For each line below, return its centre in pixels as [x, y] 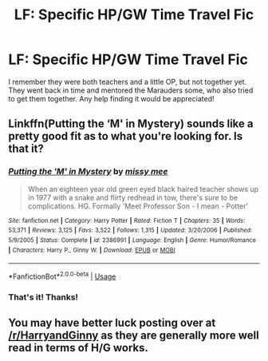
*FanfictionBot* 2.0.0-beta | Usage [62, 276]
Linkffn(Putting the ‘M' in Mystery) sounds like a [131, 124]
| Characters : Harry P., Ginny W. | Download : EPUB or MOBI [92, 250]
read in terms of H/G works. [79, 348]
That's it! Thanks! [43, 297]
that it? [26, 149]
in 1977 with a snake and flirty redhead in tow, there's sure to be [132, 197]
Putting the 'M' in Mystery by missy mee [88, 172]
